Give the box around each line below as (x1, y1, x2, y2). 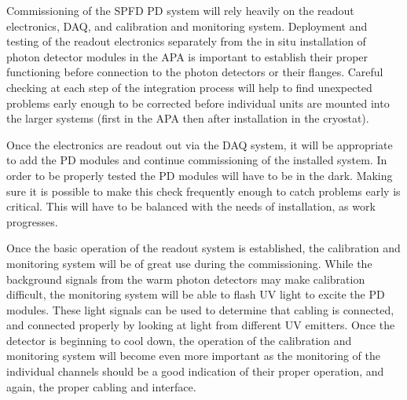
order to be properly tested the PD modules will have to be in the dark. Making (6, 167, 393, 183)
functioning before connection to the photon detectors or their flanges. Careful (6, 64, 383, 80)
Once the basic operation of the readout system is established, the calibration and (6, 240, 401, 256)
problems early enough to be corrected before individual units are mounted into (6, 94, 390, 111)
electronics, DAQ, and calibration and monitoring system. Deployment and (6, 17, 368, 34)
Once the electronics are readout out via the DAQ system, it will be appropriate (6, 136, 393, 152)
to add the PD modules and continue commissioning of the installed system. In (6, 152, 387, 168)
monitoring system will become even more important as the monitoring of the (6, 347, 380, 364)
